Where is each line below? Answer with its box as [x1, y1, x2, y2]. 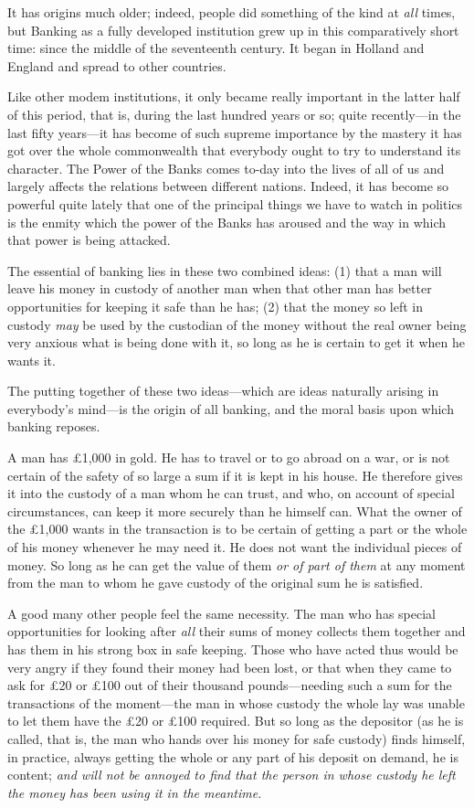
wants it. [7, 350, 56, 369]
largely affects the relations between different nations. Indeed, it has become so [7, 176, 449, 196]
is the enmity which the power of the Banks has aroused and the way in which [7, 212, 447, 231]
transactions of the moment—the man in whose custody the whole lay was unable [7, 693, 465, 712]
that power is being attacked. [7, 230, 171, 250]
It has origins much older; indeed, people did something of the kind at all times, [7, 3, 456, 21]
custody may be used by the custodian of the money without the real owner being [7, 314, 467, 334]
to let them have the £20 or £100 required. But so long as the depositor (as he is [7, 711, 464, 730]
